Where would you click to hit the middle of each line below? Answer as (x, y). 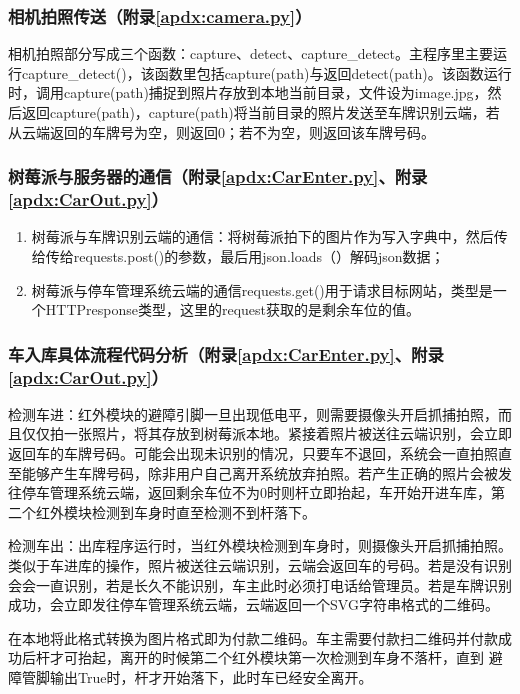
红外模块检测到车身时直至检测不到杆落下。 (175, 511)
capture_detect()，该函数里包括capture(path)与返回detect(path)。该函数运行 (266, 72)
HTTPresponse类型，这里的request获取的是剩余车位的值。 (233, 309)
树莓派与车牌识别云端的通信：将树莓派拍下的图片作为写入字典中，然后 (262, 236)
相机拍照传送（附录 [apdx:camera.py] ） (160, 15)
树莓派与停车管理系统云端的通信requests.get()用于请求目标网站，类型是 (262, 289)
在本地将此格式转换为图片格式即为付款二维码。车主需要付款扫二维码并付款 (253, 637)
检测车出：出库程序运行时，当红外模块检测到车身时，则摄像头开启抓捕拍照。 (260, 545)
